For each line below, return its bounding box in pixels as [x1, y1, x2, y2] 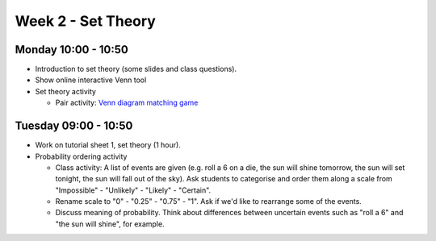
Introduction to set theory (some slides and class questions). [35, 64, 237, 74]
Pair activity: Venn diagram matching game [55, 98, 199, 108]
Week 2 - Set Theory [15, 12, 157, 30]
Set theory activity [35, 86, 97, 96]
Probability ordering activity [35, 152, 128, 161]
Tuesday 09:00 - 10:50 [15, 119, 133, 133]
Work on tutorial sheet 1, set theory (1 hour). [35, 140, 181, 150]
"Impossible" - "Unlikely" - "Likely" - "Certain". [55, 185, 212, 195]
